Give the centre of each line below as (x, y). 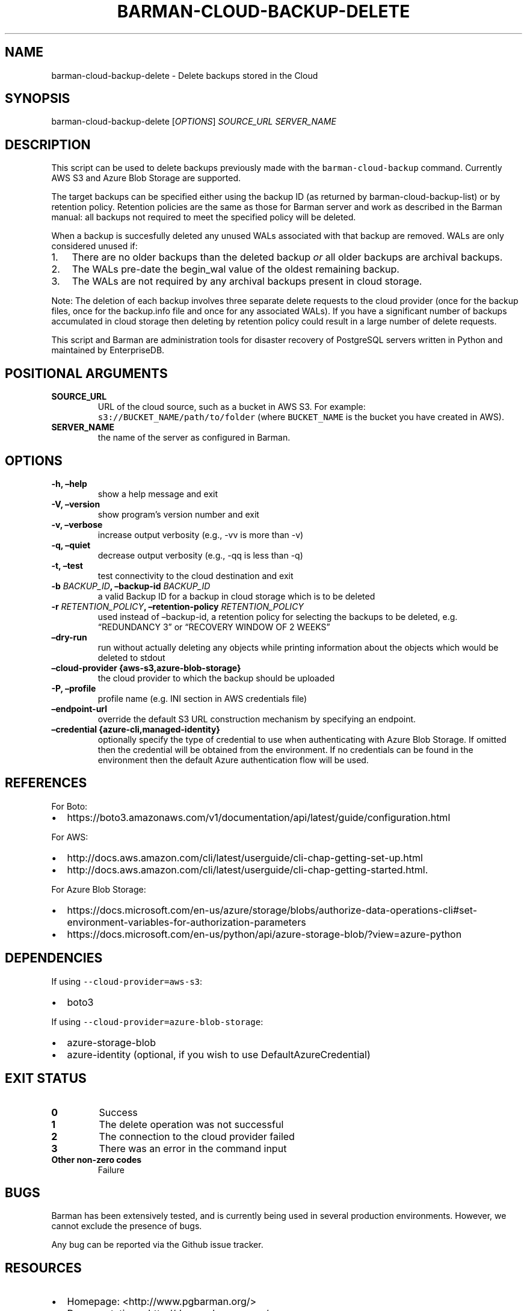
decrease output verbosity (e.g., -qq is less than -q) (200, 555)
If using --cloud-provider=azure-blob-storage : (157, 1021)
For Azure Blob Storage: (99, 889)
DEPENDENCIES (54, 958)
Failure (111, 1170)
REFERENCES (46, 783)
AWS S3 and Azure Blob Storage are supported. (146, 178)
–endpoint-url (79, 708)
